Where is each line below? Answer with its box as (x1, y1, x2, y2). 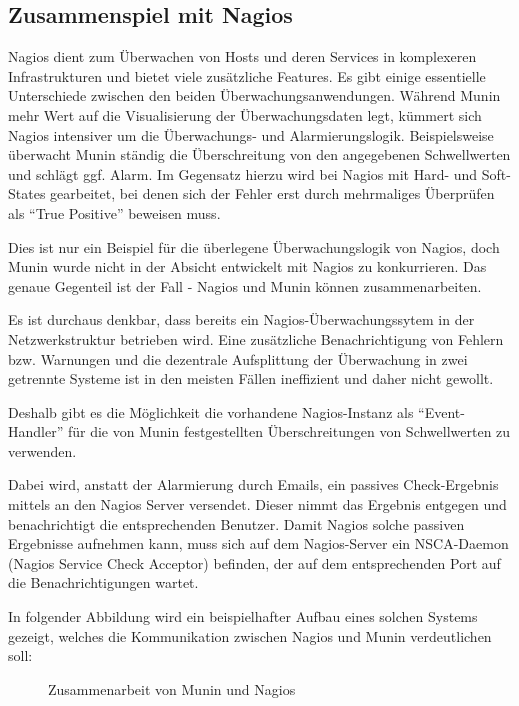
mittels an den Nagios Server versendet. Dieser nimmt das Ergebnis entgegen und (8, 494, 507, 515)
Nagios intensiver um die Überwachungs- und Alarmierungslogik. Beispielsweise (8, 124, 494, 145)
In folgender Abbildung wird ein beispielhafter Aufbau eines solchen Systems (8, 606, 478, 627)
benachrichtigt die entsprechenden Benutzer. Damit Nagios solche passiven (8, 513, 465, 534)
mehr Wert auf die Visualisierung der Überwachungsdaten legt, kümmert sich (8, 104, 482, 125)
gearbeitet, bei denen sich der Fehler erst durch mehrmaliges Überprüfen (50, 183, 495, 204)
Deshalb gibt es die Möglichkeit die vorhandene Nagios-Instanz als (8, 401, 414, 422)
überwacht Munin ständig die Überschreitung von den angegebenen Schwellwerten (8, 144, 511, 165)
